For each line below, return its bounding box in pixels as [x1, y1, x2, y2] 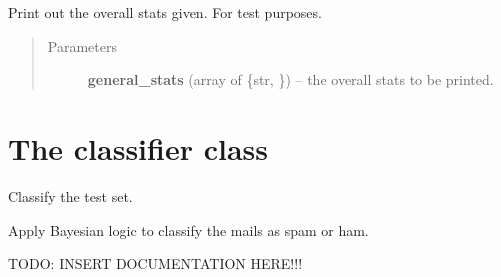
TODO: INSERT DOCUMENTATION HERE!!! [8, 253, 303, 274]
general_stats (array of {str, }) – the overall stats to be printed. [87, 69, 494, 90]
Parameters [47, 35, 117, 56]
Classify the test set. [8, 185, 133, 206]
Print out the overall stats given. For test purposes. [8, 2, 322, 22]
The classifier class [8, 127, 268, 168]
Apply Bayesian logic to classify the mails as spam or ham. [8, 219, 369, 240]
